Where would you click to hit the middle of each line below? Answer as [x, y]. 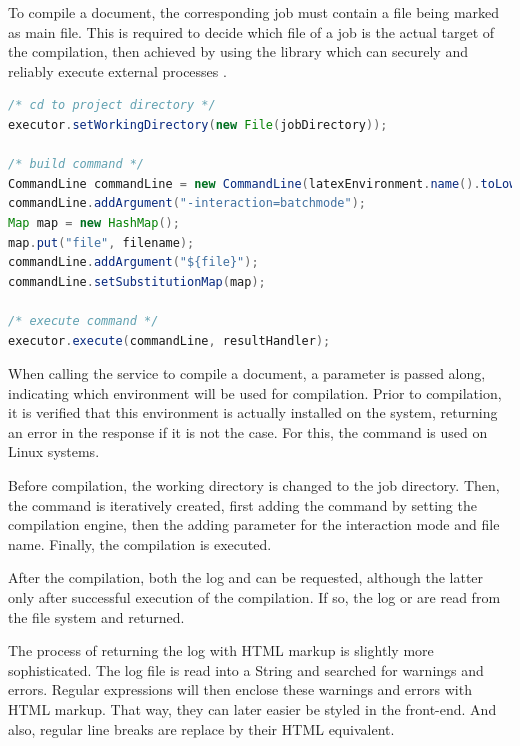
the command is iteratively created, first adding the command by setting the [242, 504]
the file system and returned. [96, 616]
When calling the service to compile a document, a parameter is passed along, [247, 373]
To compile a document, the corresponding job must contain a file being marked [254, 12]
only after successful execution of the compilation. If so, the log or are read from [254, 597]
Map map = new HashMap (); [94, 222]
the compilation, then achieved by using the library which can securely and [238, 51]
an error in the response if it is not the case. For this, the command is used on [248, 431]
